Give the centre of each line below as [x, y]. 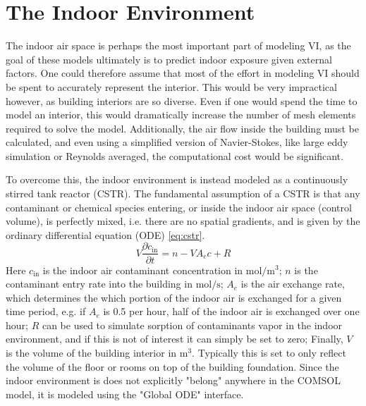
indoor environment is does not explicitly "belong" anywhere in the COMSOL [173, 380]
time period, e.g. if [46, 311]
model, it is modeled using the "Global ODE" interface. [125, 394]
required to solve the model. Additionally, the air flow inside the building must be [182, 128]
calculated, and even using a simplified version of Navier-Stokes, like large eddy [177, 142]
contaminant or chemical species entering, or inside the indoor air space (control [179, 207]
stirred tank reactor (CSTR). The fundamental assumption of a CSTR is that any [183, 193]
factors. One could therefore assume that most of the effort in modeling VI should [183, 73]
